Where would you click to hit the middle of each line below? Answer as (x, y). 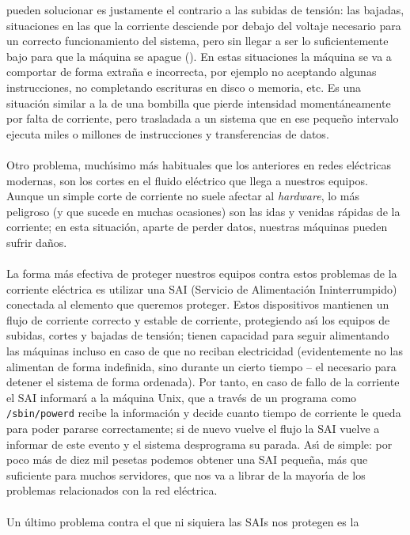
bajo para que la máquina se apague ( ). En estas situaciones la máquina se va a (199, 56)
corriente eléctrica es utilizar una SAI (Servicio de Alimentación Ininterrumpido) (202, 288)
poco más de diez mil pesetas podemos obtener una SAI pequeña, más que (187, 459)
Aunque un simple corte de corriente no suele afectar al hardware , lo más (183, 196)
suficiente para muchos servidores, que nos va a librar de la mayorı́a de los (186, 474)
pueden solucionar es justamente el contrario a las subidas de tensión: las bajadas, (205, 9)
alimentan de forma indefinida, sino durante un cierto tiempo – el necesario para (201, 366)
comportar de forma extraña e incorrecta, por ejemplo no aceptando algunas (192, 72)
